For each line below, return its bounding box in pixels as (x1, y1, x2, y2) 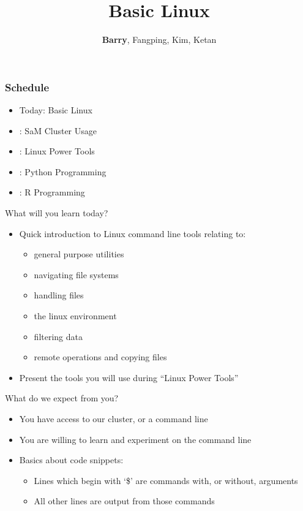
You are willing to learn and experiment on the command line (19, 433, 252, 445)
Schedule (5, 79, 50, 94)
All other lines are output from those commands (34, 494, 215, 507)
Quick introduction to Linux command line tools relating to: (19, 227, 246, 240)
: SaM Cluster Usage (19, 124, 97, 137)
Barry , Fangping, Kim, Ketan (102, 33, 217, 46)
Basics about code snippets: (19, 453, 124, 466)
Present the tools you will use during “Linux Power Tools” (19, 371, 239, 384)
